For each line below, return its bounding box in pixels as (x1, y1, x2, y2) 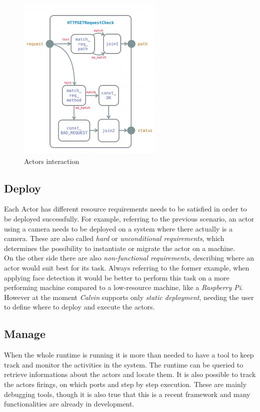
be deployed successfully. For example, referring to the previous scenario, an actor (4, 213, 254, 223)
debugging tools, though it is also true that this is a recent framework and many (4, 388, 250, 399)
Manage (4, 326, 45, 341)
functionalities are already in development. (4, 398, 134, 409)
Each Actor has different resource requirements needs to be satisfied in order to (4, 203, 247, 214)
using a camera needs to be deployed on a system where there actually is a (4, 223, 232, 233)
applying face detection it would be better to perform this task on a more (4, 272, 229, 282)
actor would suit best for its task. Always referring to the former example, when (4, 262, 249, 272)
